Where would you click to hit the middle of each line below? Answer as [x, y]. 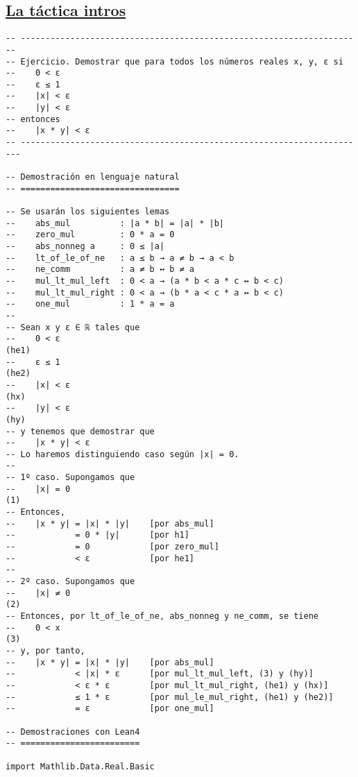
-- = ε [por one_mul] [110, 709]
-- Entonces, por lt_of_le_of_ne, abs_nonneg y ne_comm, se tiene [162, 616]
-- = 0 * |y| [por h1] [97, 535]
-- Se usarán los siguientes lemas [88, 212]
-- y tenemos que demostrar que [80, 431]
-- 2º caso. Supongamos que [70, 582]
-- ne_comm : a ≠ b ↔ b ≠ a [100, 270]
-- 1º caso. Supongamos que [70, 478]
